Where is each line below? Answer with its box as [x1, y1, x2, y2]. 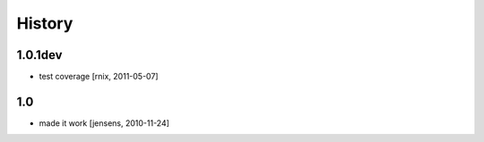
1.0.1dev [16, 47, 63, 63]
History [16, 13, 73, 33]
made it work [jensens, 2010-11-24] [39, 117, 170, 129]
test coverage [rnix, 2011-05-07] [39, 71, 159, 82]
